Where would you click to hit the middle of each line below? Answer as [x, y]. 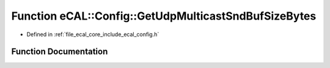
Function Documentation [60, 52]
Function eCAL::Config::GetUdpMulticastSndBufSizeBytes [164, 16]
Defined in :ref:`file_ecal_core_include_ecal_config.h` [93, 34]
